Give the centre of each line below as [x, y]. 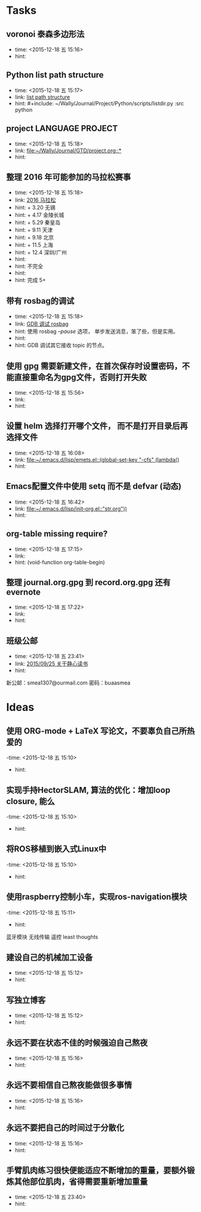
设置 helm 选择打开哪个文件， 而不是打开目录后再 [97, 426]
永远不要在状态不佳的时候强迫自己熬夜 [77, 1043]
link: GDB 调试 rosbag [42, 324]
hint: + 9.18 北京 [34, 238]
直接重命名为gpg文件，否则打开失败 [80, 377]
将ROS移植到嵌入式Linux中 [56, 849]
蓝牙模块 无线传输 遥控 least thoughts [52, 937]
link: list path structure [42, 97]
